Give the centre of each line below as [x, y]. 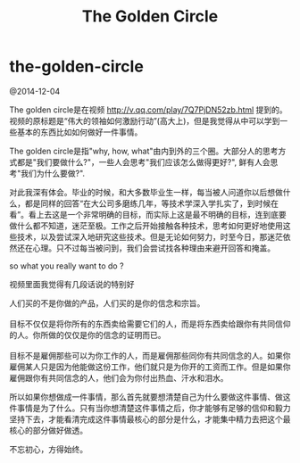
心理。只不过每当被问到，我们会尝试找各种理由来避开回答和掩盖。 [154, 248]
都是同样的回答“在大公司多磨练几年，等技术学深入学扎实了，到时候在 [152, 203]
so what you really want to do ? [67, 266]
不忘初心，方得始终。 [48, 449]
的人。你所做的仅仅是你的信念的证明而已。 [87, 335]
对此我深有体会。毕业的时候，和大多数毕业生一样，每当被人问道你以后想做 [146, 192]
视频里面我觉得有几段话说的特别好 [72, 284]
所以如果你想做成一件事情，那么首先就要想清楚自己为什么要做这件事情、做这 [150, 397]
